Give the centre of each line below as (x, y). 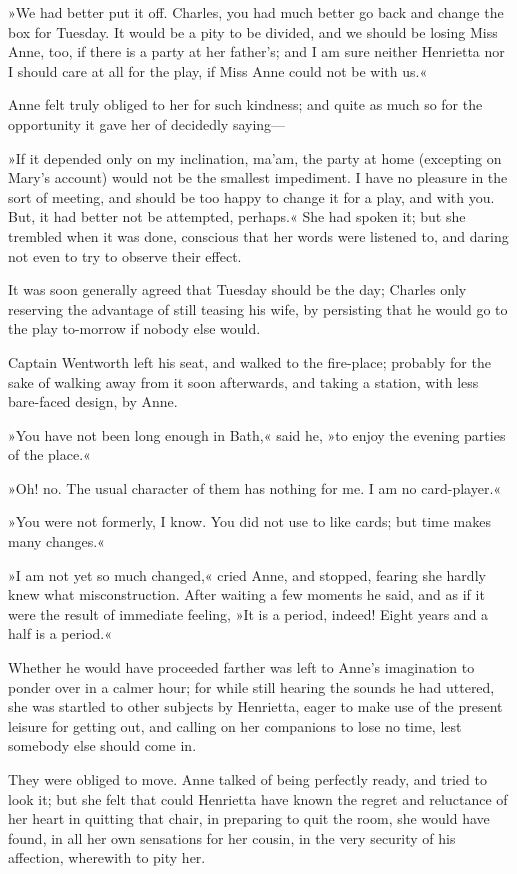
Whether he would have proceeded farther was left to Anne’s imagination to (241, 667)
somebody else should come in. (102, 745)
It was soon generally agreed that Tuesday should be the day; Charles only (237, 289)
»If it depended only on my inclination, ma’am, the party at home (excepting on (255, 157)
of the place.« (49, 454)
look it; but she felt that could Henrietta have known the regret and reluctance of (258, 798)
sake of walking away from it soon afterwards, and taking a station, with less (243, 381)
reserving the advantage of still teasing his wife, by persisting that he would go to (258, 308)
